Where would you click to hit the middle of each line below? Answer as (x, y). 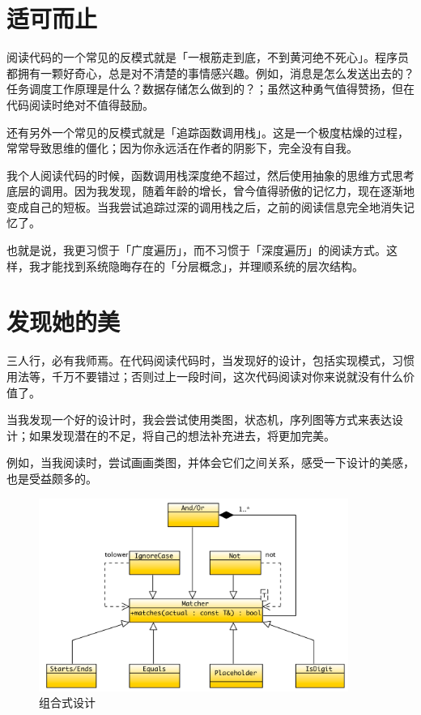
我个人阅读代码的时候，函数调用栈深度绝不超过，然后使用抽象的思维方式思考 (210, 175)
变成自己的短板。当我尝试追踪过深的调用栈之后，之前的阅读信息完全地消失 (205, 206)
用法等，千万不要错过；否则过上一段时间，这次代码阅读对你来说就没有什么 (205, 376)
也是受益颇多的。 (52, 478)
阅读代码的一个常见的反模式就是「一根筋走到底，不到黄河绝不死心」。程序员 (208, 57)
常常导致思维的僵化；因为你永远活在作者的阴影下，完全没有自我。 (182, 148)
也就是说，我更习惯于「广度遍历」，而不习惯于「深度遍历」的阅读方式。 (196, 250)
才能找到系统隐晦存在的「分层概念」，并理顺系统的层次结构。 (202, 265)
